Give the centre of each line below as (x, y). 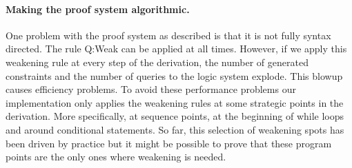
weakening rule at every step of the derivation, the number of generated (157, 62)
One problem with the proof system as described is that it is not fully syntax (168, 35)
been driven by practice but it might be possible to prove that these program (169, 143)
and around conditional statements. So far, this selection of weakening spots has (175, 129)
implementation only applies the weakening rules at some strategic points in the (175, 102)
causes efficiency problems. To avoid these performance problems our (151, 89)
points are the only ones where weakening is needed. (116, 157)
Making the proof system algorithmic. (98, 9)
